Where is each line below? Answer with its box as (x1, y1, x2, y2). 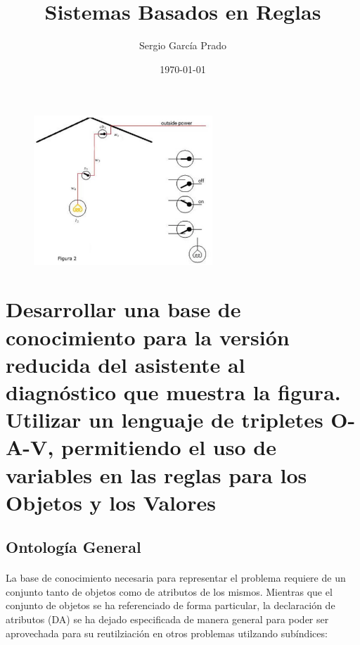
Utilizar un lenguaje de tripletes (6, 405, 323, 434)
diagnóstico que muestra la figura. (6, 377, 341, 406)
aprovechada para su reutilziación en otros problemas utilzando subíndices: (6, 625, 328, 640)
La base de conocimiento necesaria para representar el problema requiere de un (6, 570, 346, 585)
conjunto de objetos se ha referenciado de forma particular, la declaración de (6, 598, 335, 613)
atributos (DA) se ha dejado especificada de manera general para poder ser (6, 612, 329, 627)
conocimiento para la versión (6, 322, 290, 351)
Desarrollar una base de (6, 295, 241, 324)
